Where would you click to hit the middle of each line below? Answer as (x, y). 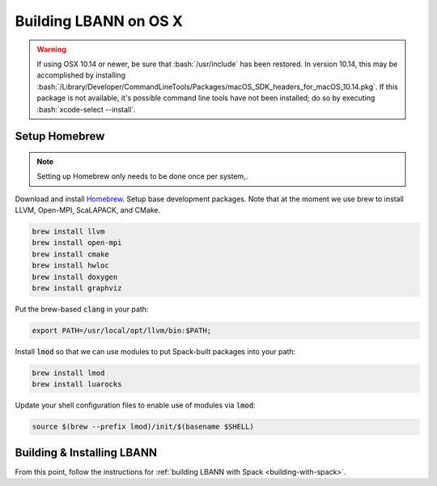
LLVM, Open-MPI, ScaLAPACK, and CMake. (88, 210)
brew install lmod (68, 373)
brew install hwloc (70, 266)
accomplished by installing (81, 75)
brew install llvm (68, 232)
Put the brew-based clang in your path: (82, 309)
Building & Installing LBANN (86, 452)
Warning (51, 49)
